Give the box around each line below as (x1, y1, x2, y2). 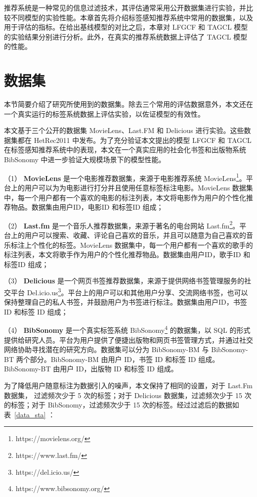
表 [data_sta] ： (4, 409, 55, 419)
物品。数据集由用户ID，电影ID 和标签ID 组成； (10, 202, 164, 212)
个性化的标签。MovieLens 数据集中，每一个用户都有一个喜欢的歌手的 (31, 239, 253, 250)
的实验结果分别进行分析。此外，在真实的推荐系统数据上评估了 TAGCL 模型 (4, 31, 248, 42)
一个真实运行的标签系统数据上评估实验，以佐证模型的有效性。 (4, 108, 205, 119)
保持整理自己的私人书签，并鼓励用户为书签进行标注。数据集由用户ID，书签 (4, 297, 247, 307)
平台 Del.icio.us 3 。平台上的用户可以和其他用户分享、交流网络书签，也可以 (10, 285, 248, 297)
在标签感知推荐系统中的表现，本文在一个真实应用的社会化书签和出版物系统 (4, 144, 246, 155)
